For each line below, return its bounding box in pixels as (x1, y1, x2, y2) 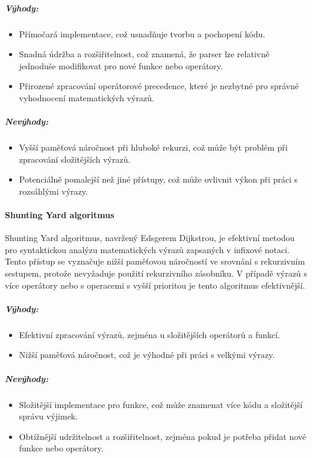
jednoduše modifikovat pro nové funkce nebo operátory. (19, 59, 223, 72)
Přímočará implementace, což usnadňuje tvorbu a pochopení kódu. (19, 27, 266, 40)
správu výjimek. (19, 410, 78, 422)
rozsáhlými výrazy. (19, 184, 88, 197)
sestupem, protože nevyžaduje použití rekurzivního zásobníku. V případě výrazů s (5, 267, 307, 280)
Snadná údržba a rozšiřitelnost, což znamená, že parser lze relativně (19, 48, 270, 60)
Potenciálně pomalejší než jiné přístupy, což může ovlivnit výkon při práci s (19, 173, 298, 186)
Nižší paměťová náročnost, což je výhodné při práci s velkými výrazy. (19, 348, 275, 361)
